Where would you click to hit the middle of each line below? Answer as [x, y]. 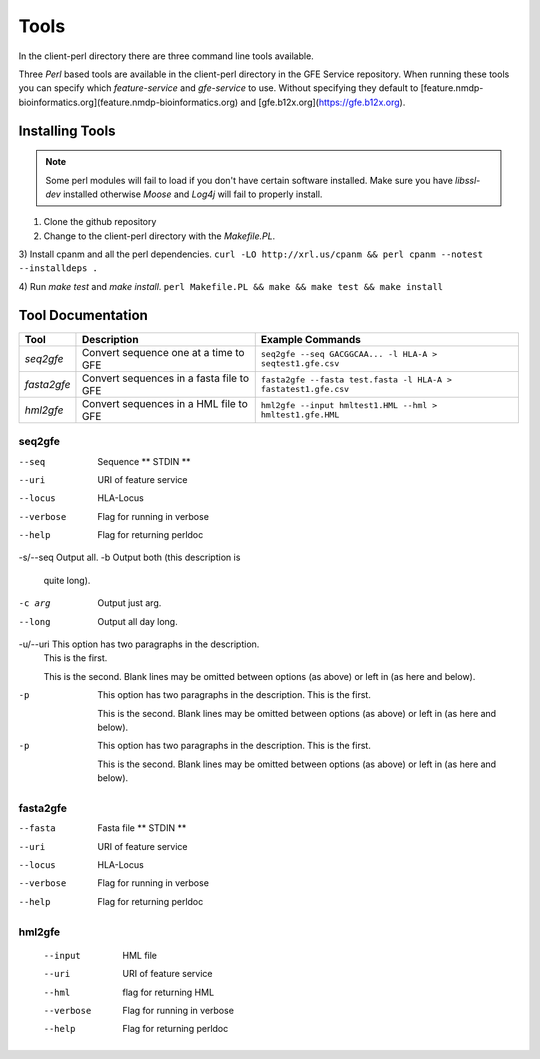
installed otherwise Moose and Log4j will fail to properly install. [193, 194]
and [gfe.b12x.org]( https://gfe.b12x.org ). [323, 102]
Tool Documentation [83, 315]
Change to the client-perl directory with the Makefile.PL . [159, 236]
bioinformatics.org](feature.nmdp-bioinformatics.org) [128, 102]
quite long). [67, 580]
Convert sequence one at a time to [163, 352]
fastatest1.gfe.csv [305, 388]
